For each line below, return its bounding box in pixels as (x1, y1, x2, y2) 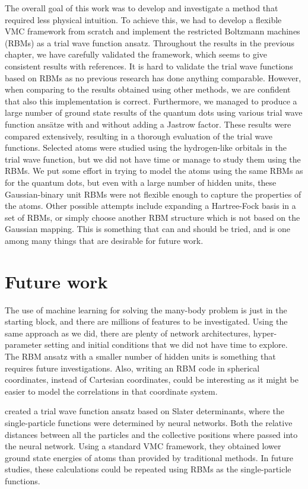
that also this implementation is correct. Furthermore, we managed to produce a (5, 94, 297, 107)
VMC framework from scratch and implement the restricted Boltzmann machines (5, 25, 300, 37)
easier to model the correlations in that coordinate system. (5, 385, 218, 397)
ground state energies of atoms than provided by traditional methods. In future (5, 451, 293, 463)
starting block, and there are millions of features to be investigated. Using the (5, 315, 288, 328)
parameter (5, 338, 42, 351)
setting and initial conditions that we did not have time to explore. (44, 338, 288, 351)
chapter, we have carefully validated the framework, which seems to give (5, 48, 268, 61)
